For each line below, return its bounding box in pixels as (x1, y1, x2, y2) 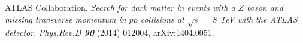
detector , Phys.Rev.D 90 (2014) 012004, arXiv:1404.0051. (5, 26, 214, 39)
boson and (247, 1, 283, 13)
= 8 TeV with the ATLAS (203, 13, 298, 25)
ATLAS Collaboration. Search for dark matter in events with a (5, 1, 235, 13)
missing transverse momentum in (5, 13, 126, 25)
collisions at (140, 13, 184, 25)
